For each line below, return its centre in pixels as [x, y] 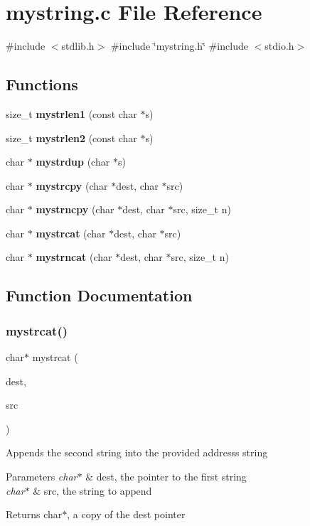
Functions [42, 84]
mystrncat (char [74, 257]
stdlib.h [78, 46]
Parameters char [42, 477]
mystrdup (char [73, 162]
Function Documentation [99, 295]
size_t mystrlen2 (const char [71, 138]
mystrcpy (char [72, 185]
